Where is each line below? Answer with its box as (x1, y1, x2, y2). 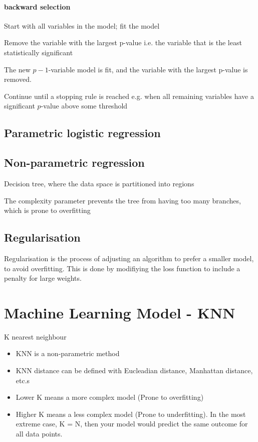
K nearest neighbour (4, 331, 67, 342)
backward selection (4, 1, 71, 12)
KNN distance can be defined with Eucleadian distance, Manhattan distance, (16, 365, 253, 376)
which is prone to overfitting (4, 205, 91, 215)
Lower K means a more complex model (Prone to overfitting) (16, 392, 204, 402)
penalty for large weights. (4, 273, 82, 283)
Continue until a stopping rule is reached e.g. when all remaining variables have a (4, 90, 254, 101)
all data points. (16, 428, 63, 438)
